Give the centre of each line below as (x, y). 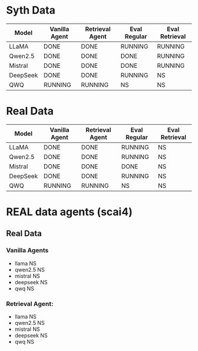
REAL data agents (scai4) (69, 212)
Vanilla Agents (27, 251)
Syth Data (31, 10)
